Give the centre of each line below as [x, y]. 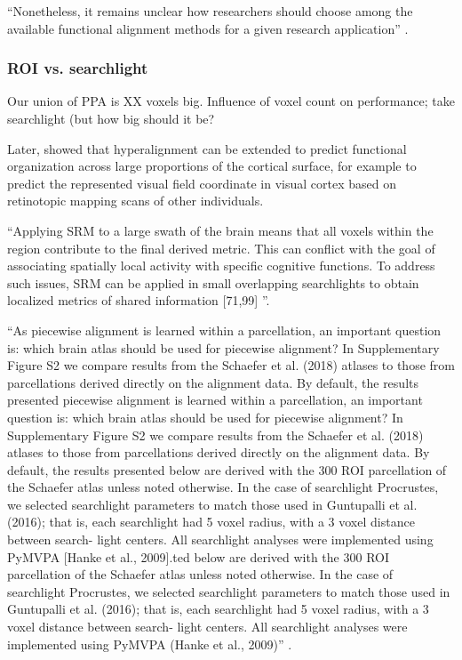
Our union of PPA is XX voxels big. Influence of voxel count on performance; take [231, 101]
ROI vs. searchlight [78, 68]
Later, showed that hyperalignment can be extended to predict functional [207, 148]
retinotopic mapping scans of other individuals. [135, 201]
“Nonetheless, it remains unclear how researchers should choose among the [210, 11]
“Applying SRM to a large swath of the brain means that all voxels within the [220, 230]
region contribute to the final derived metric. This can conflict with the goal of [221, 248]
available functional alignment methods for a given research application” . [208, 28]
